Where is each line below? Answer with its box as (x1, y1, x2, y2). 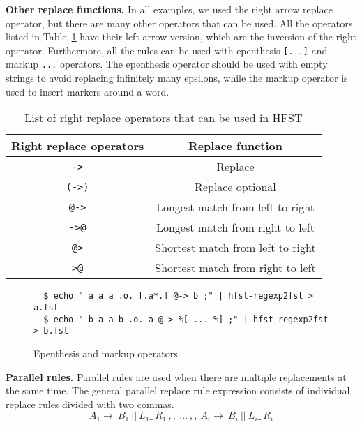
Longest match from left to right (156, 199, 315, 216)
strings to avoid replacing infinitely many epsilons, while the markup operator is (6, 70, 348, 85)
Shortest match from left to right (155, 239, 316, 256)
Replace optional (195, 179, 276, 195)
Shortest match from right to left (155, 260, 316, 276)
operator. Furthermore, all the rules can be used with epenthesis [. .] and (6, 43, 328, 57)
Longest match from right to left (156, 219, 315, 236)
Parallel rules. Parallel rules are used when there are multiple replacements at (6, 369, 347, 384)
